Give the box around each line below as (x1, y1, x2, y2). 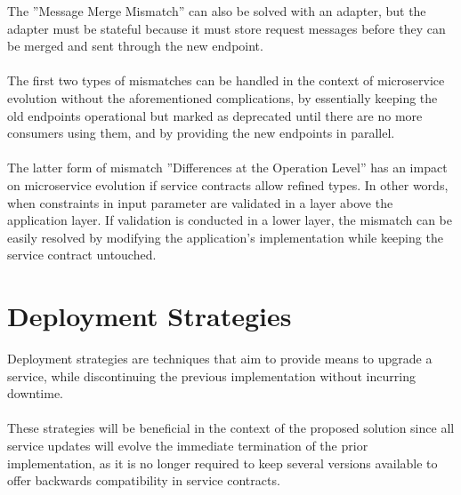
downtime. (7, 384, 63, 403)
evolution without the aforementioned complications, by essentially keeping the (7, 88, 438, 107)
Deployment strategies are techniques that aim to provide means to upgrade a (7, 349, 433, 368)
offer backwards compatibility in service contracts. (7, 471, 280, 490)
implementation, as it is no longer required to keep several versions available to (7, 453, 438, 472)
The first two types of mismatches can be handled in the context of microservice (7, 71, 445, 90)
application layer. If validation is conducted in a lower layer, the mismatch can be (7, 211, 452, 229)
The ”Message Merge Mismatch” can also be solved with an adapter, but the (7, 2, 426, 20)
